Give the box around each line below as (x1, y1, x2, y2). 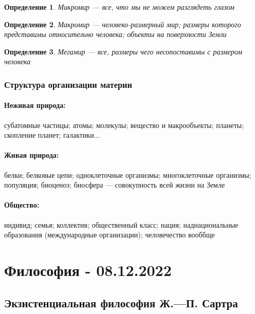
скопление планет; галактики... (4, 130, 100, 140)
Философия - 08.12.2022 (4, 259, 172, 280)
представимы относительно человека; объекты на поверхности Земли (4, 29, 227, 40)
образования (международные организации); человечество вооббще (4, 229, 215, 240)
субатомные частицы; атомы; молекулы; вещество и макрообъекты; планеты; (4, 119, 244, 130)
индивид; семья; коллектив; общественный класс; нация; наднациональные (4, 219, 239, 230)
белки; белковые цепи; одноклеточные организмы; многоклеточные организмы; (4, 169, 251, 180)
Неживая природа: (4, 100, 66, 110)
